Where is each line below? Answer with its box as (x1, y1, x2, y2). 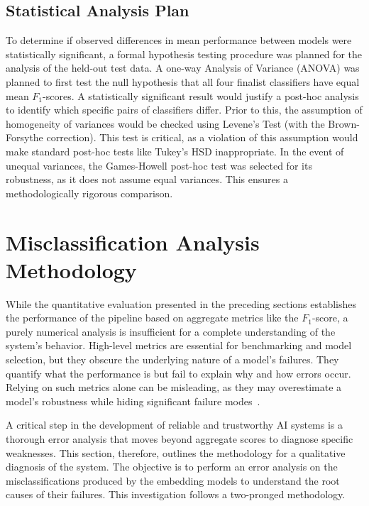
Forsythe (6, 130, 43, 145)
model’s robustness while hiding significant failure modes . (6, 393, 260, 408)
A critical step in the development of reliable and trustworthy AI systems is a (6, 417, 343, 432)
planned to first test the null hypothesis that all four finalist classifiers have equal (6, 74, 360, 89)
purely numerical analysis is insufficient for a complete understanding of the (6, 324, 336, 339)
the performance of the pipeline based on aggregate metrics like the (6, 310, 299, 325)
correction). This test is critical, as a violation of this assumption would (46, 130, 358, 145)
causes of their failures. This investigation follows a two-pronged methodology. (6, 487, 346, 502)
